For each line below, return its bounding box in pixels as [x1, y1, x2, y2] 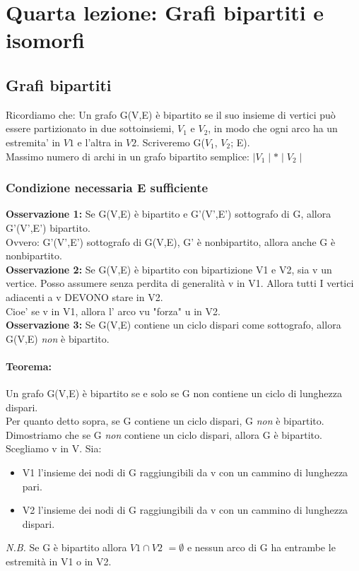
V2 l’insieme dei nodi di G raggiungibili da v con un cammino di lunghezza [22, 502, 348, 517]
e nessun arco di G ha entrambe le [187, 540, 336, 555]
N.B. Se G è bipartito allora [6, 540, 127, 555]
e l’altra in [77, 134, 123, 149]
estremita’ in [6, 134, 61, 149]
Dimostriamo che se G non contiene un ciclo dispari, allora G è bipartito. [6, 427, 322, 442]
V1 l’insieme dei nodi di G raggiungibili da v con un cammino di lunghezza [22, 465, 348, 480]
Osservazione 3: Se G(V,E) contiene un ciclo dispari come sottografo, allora [6, 317, 341, 332]
